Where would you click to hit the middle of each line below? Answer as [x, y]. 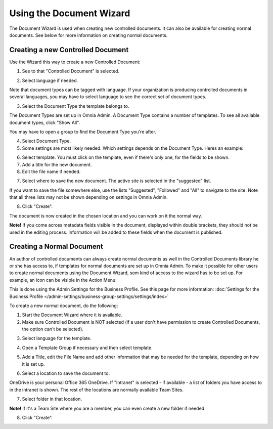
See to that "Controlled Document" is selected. [71, 71]
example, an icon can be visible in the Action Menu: [63, 280]
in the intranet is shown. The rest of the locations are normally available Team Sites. [97, 390]
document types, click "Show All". [45, 122]
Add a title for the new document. [57, 164]
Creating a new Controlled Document [69, 50]
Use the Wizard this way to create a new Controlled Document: [75, 62]
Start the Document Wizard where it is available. [72, 315]
